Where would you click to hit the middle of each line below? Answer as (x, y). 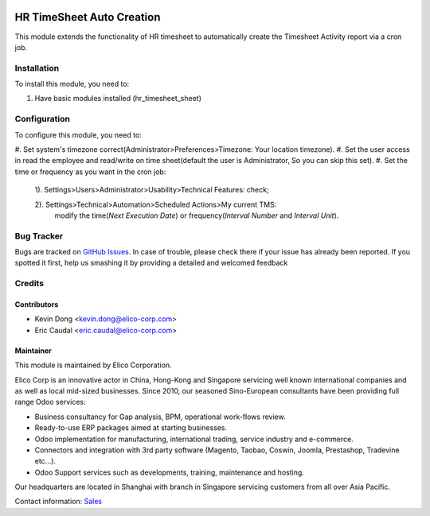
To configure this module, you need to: (78, 134)
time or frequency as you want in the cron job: (90, 172)
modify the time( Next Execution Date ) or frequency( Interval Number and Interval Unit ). (197, 215)
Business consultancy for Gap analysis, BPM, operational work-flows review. (160, 417)
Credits (29, 284)
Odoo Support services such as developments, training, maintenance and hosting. (169, 472)
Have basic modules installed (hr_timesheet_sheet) (118, 99)
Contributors (37, 305)
